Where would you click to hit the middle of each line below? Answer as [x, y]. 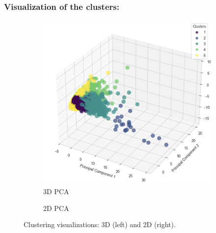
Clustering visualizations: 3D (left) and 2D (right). [100, 224]
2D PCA [56, 208]
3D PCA [56, 191]
